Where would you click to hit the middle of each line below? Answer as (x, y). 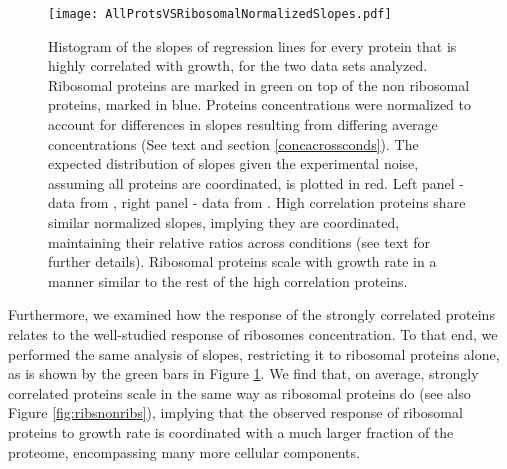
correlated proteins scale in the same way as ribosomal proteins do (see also (239, 392)
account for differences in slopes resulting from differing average (243, 124)
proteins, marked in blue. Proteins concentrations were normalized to (259, 104)
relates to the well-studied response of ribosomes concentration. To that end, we (253, 333)
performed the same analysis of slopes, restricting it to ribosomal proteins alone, (254, 353)
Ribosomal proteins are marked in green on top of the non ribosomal (259, 84)
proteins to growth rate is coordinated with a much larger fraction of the (231, 431)
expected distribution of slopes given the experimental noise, (233, 163)
